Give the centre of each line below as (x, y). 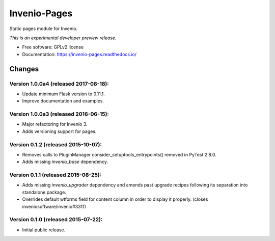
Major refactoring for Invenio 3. (55, 124)
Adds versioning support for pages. (59, 131)
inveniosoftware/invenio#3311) (54, 206)
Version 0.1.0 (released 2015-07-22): (56, 220)
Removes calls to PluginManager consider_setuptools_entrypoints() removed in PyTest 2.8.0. (119, 154)
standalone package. (44, 192)
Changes (24, 69)
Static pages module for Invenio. (44, 29)
